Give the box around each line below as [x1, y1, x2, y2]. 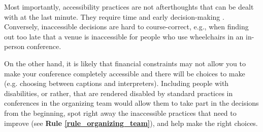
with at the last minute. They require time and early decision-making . [4, 11, 224, 22]
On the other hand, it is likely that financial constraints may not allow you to [4, 58, 246, 68]
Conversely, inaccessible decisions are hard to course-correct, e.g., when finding [4, 21, 249, 32]
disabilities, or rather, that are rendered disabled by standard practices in [4, 87, 233, 98]
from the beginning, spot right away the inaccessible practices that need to [4, 107, 237, 118]
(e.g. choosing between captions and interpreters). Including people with [4, 78, 229, 89]
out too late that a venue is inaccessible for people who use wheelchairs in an [4, 31, 244, 41]
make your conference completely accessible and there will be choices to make [4, 68, 245, 78]
